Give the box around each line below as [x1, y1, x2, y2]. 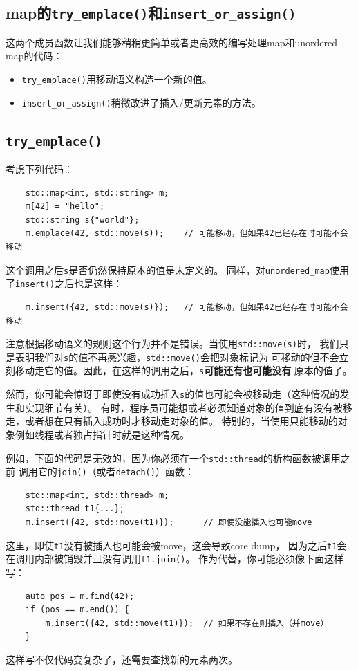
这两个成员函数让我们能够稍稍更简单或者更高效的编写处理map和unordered [6, 35, 337, 49]
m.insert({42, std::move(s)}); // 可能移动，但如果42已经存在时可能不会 [25, 302, 348, 312]
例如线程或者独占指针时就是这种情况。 [15, 427, 189, 441]
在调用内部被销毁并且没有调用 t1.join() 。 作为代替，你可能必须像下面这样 [6, 551, 344, 566]
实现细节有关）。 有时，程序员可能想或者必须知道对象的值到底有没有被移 [24, 400, 352, 414]
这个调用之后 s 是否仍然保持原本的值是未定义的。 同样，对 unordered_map [6, 262, 330, 277]
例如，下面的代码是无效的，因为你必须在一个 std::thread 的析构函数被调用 [6, 450, 341, 465]
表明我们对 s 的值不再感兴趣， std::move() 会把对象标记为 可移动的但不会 [15, 349, 339, 364]
